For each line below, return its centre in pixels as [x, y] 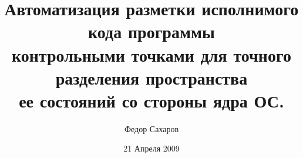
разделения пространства [151, 77]
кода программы [151, 31]
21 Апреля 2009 [151, 148]
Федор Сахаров [151, 128]
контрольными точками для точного [151, 54]
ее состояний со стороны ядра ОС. [151, 100]
